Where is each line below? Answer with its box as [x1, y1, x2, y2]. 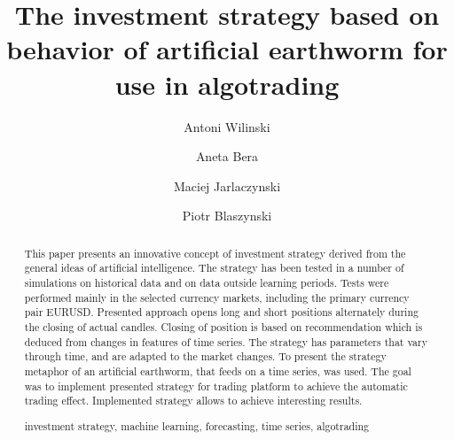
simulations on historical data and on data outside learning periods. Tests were [24, 274, 389, 289]
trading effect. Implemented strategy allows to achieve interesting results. [24, 393, 363, 408]
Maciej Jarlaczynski [173, 176, 281, 195]
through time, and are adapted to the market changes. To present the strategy [24, 349, 387, 364]
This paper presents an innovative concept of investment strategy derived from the [24, 245, 406, 260]
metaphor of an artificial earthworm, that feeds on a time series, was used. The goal [24, 363, 411, 378]
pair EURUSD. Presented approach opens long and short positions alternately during [24, 305, 419, 320]
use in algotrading [114, 66, 340, 102]
